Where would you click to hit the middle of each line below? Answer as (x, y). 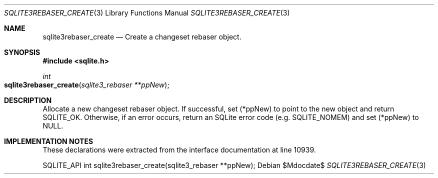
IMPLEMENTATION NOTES (49, 141)
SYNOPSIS (22, 52)
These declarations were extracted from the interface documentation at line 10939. (179, 150)
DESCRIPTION (28, 100)
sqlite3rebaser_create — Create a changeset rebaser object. (142, 37)
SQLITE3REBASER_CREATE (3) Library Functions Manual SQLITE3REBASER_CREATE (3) (147, 13)
